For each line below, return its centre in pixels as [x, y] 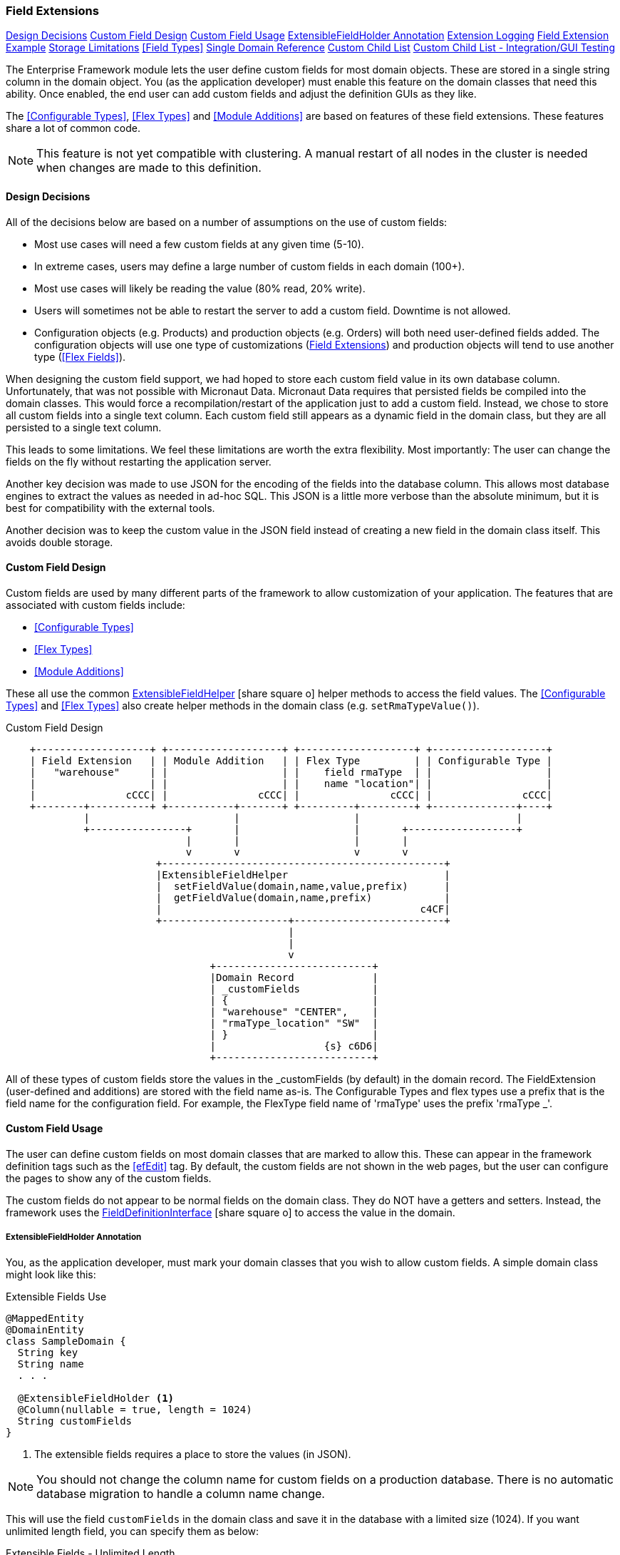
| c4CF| [303, 909]
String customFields [75, 1421]
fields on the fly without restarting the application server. [139, 461]
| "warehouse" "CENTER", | [294, 1011]
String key [48, 1352]
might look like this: [51, 1274]
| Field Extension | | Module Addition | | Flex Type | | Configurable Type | [291, 760]
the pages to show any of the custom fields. [109, 1179]
